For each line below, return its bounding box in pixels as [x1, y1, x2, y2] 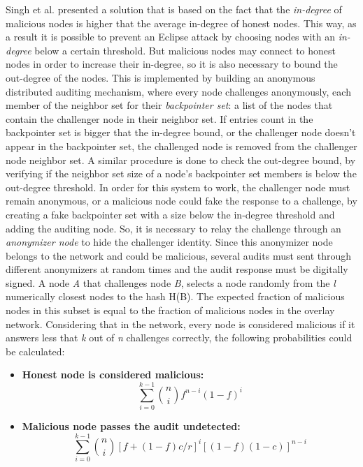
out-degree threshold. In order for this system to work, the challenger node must [6, 179, 350, 194]
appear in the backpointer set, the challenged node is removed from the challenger [6, 138, 357, 153]
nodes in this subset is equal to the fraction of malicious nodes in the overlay [6, 303, 335, 318]
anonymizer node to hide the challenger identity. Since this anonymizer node [6, 235, 333, 249]
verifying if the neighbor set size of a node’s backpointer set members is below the [6, 166, 357, 181]
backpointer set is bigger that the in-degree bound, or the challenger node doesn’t [6, 125, 356, 140]
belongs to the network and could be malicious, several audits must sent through [6, 248, 352, 262]
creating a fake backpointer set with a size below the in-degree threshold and [6, 207, 335, 221]
